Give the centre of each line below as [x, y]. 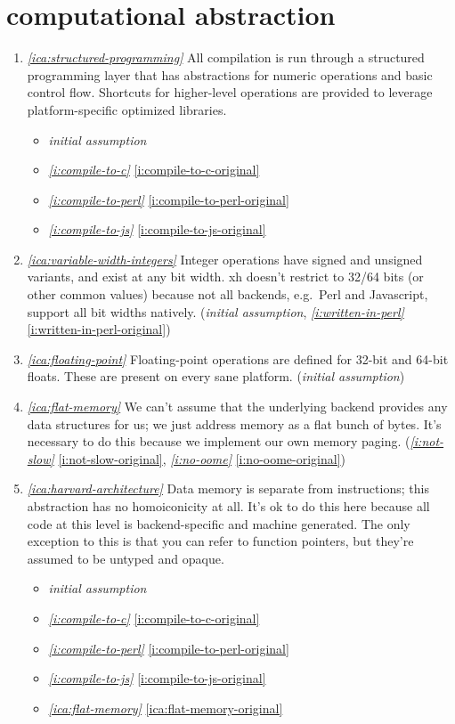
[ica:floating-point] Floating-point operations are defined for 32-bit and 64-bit [238, 358]
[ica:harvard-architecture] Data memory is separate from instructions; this [228, 488]
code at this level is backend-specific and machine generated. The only [219, 523]
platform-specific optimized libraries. [127, 109]
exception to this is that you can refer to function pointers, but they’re [220, 541]
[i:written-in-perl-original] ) [99, 329]
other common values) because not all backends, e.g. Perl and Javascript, [227, 294]
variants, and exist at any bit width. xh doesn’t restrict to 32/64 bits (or [225, 277]
